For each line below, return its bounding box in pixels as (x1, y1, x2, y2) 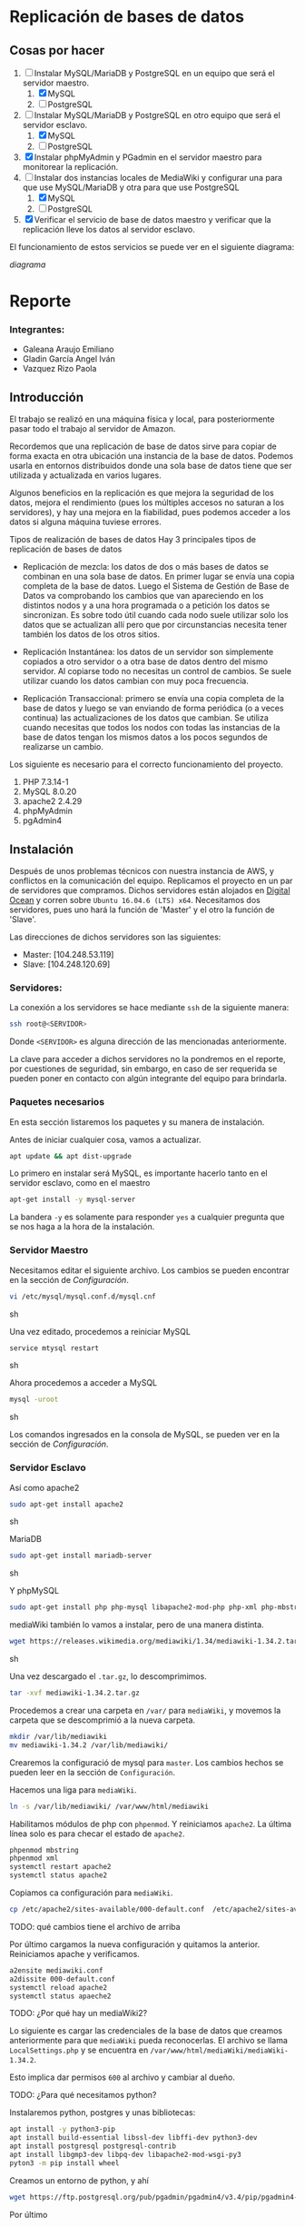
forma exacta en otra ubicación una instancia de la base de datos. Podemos (9, 451, 293, 462)
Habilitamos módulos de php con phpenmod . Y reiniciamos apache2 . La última (9, 1818, 292, 1829)
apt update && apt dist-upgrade (9, 1151, 132, 1160)
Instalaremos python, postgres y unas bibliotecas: (9, 2107, 196, 2118)
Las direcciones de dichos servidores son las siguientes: (9, 931, 221, 942)
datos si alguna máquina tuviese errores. (9, 516, 162, 528)
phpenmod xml (9, 1854, 59, 1864)
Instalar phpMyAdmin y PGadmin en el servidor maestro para (34, 152, 262, 163)
